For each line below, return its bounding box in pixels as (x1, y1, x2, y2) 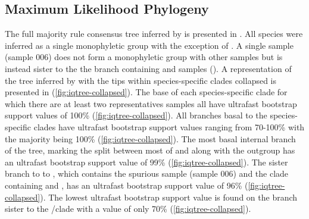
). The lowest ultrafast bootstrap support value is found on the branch (40, 190, 298, 203)
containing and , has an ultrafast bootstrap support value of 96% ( (5, 179, 248, 191)
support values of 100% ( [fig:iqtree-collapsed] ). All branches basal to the (5, 109, 267, 121)
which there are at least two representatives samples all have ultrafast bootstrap (5, 97, 297, 109)
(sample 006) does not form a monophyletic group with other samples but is (5, 51, 283, 63)
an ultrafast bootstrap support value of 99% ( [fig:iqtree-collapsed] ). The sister (5, 155, 288, 168)
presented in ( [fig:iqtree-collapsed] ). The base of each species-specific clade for (5, 86, 288, 98)
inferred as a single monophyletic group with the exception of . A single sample (5, 39, 294, 51)
